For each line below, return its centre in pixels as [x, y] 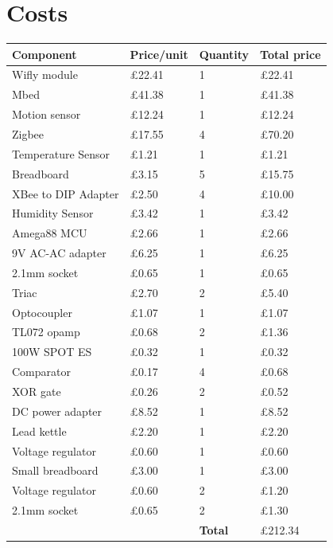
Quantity [224, 54]
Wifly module [45, 74]
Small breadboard [55, 470]
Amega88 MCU [50, 233]
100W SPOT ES [52, 352]
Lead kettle [39, 431]
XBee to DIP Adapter [66, 193]
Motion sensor [46, 114]
